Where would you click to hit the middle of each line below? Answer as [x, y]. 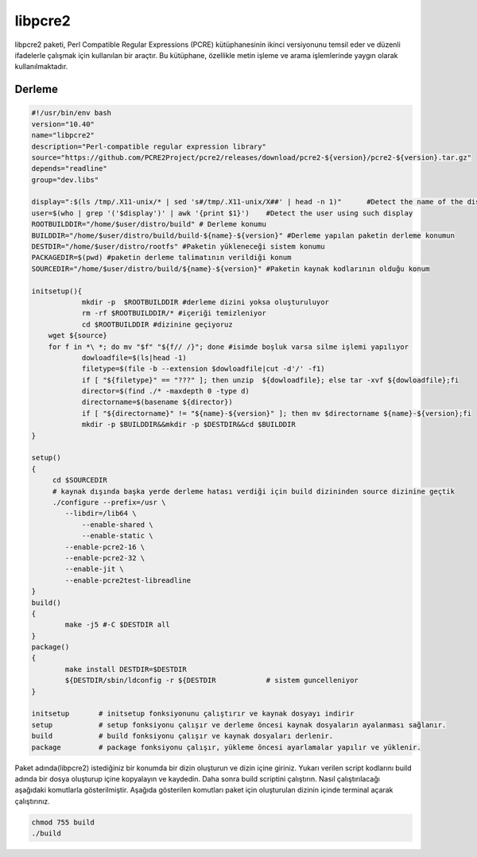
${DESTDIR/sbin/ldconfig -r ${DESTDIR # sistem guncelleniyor [212, 681]
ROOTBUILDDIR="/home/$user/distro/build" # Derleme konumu [149, 224]
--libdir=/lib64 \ [101, 514]
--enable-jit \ [95, 569]
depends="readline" [69, 169]
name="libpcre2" [63, 136]
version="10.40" [63, 124]
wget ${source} [78, 335]
